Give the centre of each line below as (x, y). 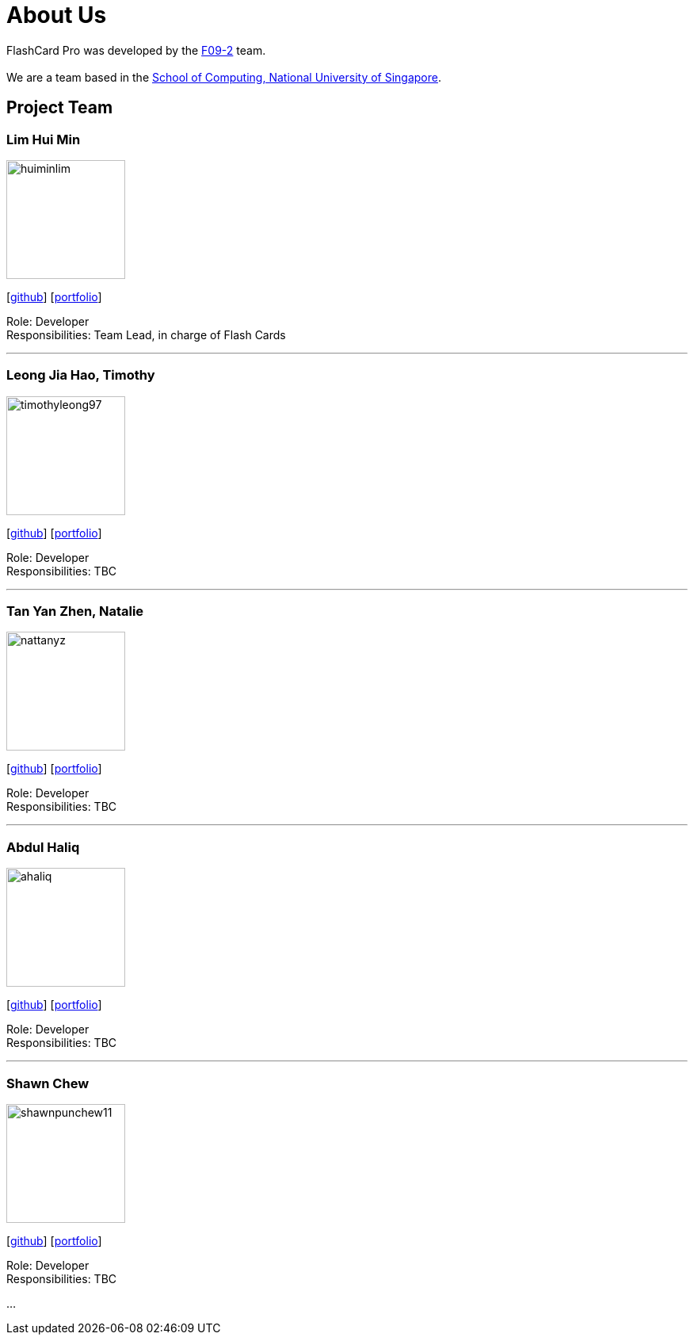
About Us (57, 15)
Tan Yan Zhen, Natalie (75, 611)
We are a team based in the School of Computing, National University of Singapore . (224, 77)
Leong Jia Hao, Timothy (81, 375)
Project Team (60, 108)
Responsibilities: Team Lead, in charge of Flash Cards (146, 334)
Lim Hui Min (44, 139)
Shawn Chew (48, 1083)
